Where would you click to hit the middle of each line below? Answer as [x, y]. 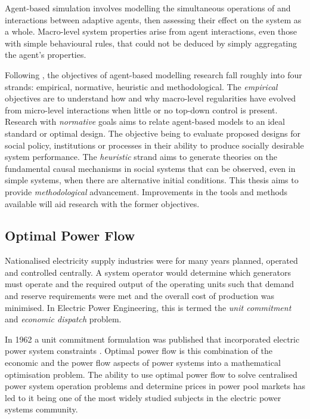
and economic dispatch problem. [63, 319]
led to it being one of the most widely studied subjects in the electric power [143, 397]
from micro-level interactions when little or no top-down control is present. [141, 110]
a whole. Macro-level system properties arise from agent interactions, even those [151, 31]
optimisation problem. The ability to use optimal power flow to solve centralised [151, 374]
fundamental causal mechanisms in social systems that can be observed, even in [150, 168]
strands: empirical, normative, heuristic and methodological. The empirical [141, 86]
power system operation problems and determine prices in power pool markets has [155, 386]
